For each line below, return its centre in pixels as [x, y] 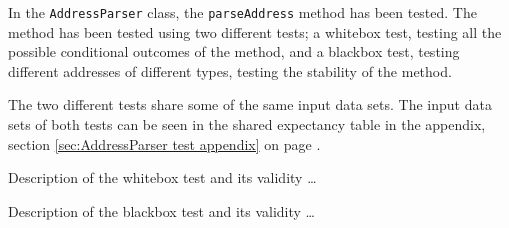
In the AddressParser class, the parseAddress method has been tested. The [242, 12]
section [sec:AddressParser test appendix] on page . [164, 143]
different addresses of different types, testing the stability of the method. [230, 70]
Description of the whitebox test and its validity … [162, 177]
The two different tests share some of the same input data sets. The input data [250, 104]
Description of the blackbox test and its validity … [161, 210]
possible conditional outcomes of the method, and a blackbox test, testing [234, 51]
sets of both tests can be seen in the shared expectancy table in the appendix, [247, 124]
